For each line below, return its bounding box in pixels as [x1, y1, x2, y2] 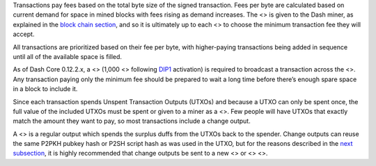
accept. [13, 30, 35, 38]
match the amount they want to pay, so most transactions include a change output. [13, 117, 251, 125]
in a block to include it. [13, 85, 78, 93]
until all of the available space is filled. [13, 52, 122, 60]
